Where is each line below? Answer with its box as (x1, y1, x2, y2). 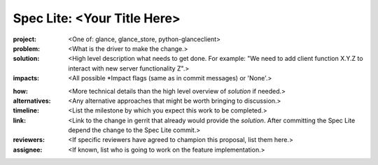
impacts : (13, 74, 40, 82)
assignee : (13, 145, 43, 154)
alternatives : (13, 96, 52, 105)
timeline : (13, 106, 40, 115)
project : (13, 35, 36, 43)
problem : (13, 44, 41, 52)
